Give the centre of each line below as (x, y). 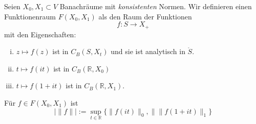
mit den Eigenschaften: (40, 34)
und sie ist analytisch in (148, 51)
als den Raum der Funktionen (145, 16)
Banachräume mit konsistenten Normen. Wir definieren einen (156, 6)
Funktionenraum (30, 16)
